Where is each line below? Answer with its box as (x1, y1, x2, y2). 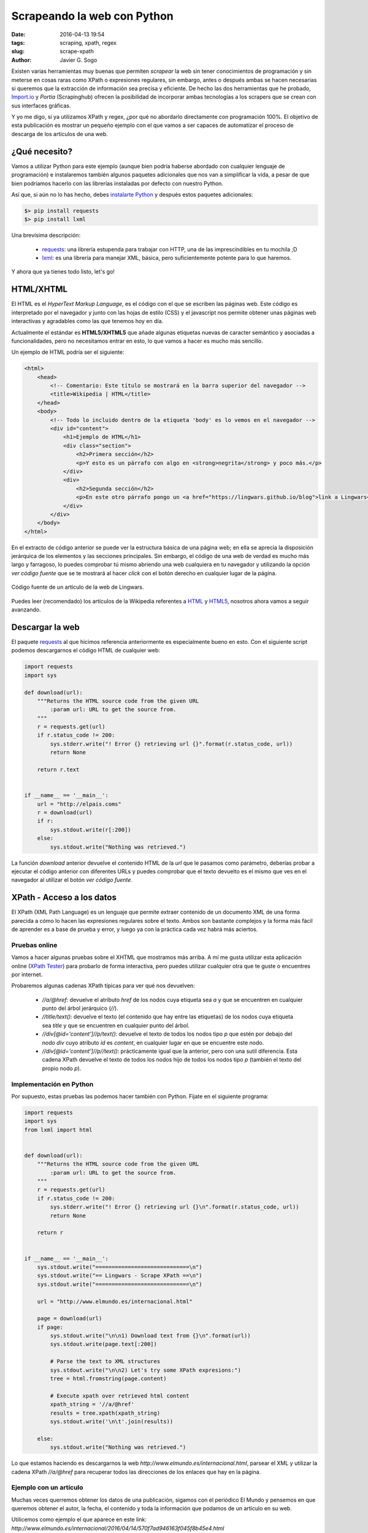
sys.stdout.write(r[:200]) (50, 826, 131, 833)
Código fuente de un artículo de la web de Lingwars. (11, 583, 144, 591)
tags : (11, 39, 25, 46)
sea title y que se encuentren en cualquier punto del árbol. (42, 1022, 190, 1029)
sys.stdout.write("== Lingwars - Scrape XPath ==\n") (37, 1272, 202, 1279)
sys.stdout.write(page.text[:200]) (50, 1340, 158, 1348)
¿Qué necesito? (11, 146, 73, 156)
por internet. (11, 971, 43, 978)
